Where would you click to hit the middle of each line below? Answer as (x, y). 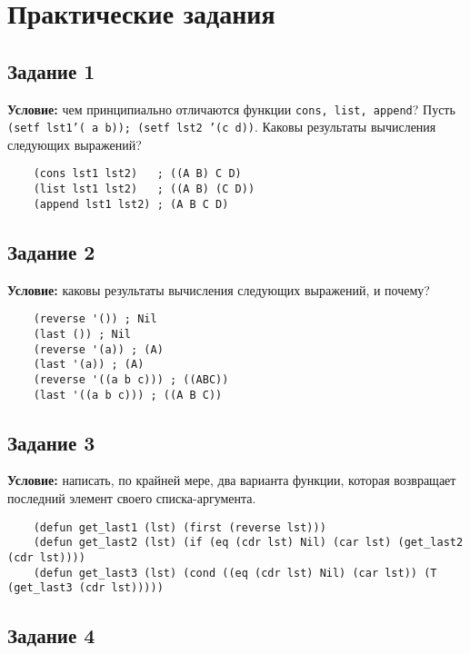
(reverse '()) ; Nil (95, 319)
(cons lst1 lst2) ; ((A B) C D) (137, 174)
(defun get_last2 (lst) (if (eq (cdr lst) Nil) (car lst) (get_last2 (248, 543)
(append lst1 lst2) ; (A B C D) (131, 204)
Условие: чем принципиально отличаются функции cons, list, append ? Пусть (231, 109)
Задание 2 (51, 251)
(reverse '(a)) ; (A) (98, 349)
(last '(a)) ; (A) (89, 365)
